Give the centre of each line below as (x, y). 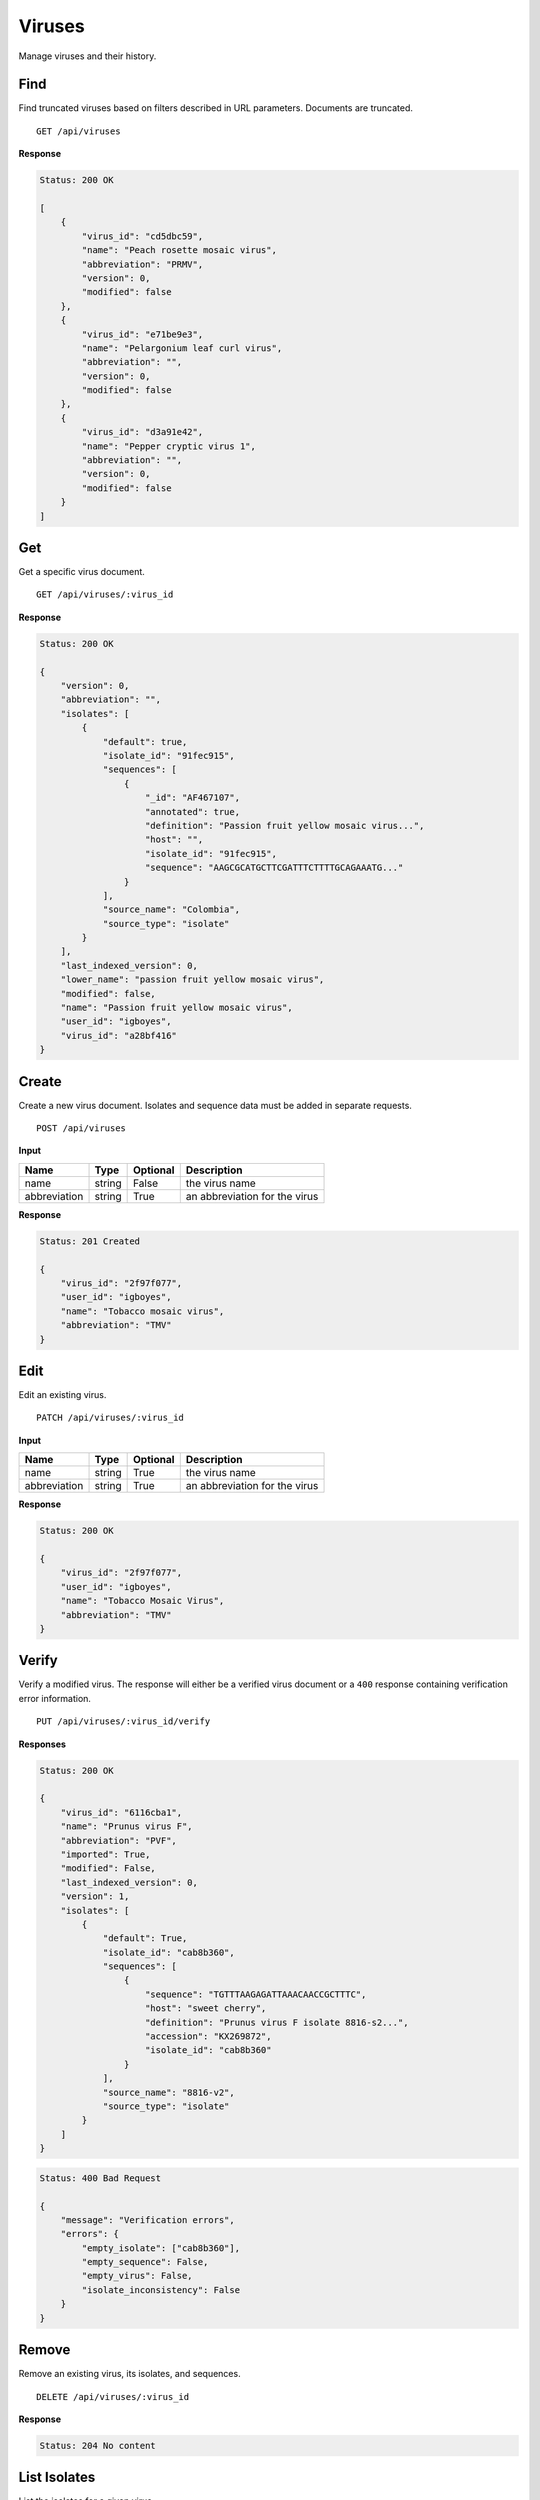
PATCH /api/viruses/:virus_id (110, 1418)
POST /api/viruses (81, 1128)
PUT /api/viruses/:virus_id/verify (123, 1721)
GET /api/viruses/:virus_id (105, 594)
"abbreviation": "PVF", (118, 1840)
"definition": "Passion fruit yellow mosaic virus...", (285, 825)
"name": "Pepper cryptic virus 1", (169, 446)
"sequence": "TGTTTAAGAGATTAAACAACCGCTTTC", (256, 1994)
